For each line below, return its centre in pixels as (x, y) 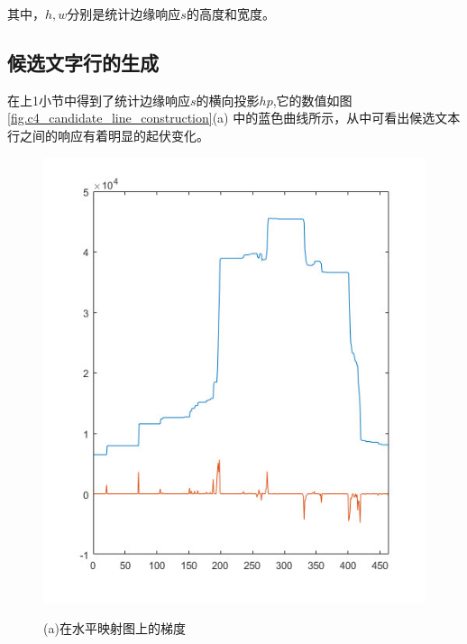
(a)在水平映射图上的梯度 (114, 628)
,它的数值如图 (312, 100)
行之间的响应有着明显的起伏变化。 (108, 135)
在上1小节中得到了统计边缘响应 (99, 100)
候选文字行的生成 (83, 62)
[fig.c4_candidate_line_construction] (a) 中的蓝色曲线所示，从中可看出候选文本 (234, 118)
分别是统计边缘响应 (124, 14)
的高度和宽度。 (230, 14)
